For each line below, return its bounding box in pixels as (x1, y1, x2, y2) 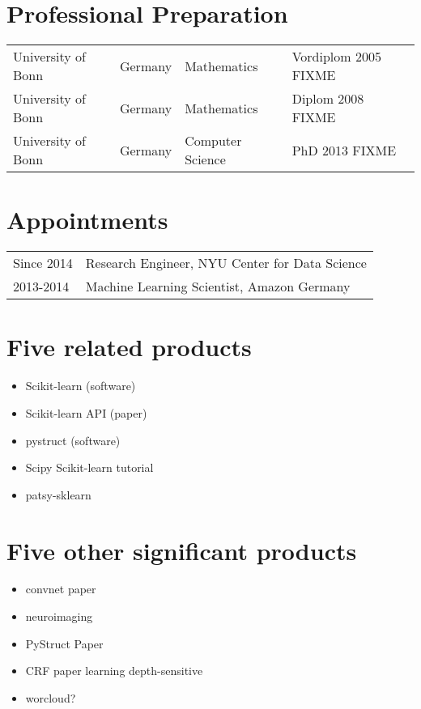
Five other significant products (6, 533, 357, 567)
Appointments (6, 203, 168, 236)
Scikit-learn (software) (25, 377, 136, 394)
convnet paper (25, 580, 96, 597)
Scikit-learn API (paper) (25, 404, 147, 421)
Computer (185, 131, 242, 151)
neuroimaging (25, 608, 93, 625)
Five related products (6, 330, 252, 363)
